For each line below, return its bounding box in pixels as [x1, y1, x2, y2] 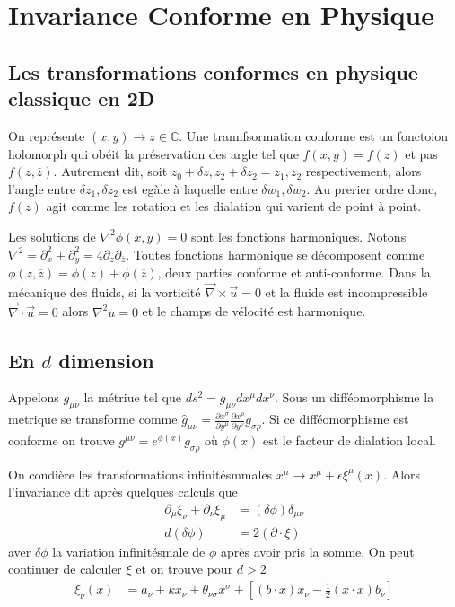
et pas [405, 144, 438, 163]
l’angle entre [8, 179, 76, 198]
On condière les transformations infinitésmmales [8, 464, 273, 483]
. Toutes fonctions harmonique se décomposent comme [126, 244, 425, 263]
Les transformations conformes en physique [8, 57, 418, 85]
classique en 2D [8, 84, 155, 112]
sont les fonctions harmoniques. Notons [190, 226, 407, 245]
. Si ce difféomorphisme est [261, 409, 409, 428]
